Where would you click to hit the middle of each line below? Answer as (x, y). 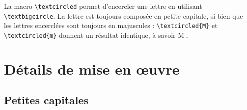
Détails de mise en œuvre (92, 69)
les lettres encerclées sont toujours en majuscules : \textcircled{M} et (111, 25)
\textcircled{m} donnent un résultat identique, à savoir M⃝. (96, 35)
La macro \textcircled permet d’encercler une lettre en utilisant (103, 6)
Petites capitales (46, 100)
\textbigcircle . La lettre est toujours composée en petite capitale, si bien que (123, 15)
